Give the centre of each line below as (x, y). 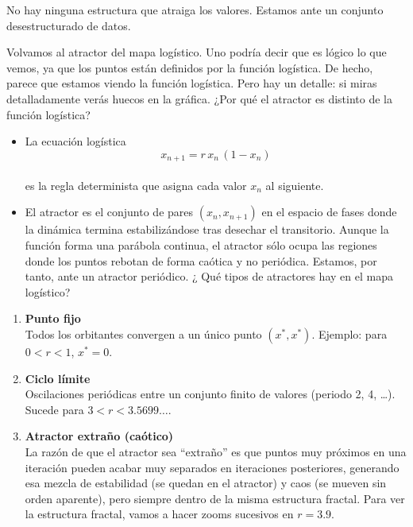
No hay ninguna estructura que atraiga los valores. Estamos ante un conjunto (195, 10)
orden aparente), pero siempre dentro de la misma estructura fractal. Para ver (215, 498)
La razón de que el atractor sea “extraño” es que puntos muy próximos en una (216, 451)
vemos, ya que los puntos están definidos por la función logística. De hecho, (190, 67)
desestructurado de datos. (69, 25)
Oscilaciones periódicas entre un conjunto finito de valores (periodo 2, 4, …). (210, 394)
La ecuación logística (75, 141)
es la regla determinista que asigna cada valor (136, 185)
